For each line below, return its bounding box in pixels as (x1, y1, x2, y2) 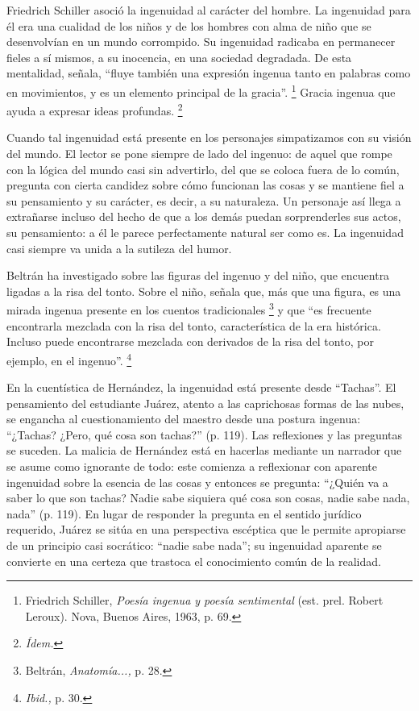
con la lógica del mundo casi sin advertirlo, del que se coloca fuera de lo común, (6, 160, 400, 177)
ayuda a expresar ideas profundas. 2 (6, 100, 183, 118)
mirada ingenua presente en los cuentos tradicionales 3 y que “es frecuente (6, 299, 371, 318)
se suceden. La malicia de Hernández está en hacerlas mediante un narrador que (6, 442, 402, 459)
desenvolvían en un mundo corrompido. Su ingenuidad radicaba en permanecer (6, 33, 396, 50)
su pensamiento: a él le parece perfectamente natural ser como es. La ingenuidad (6, 224, 404, 241)
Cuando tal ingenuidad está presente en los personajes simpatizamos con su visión (6, 129, 412, 146)
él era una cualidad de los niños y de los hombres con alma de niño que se (6, 17, 371, 34)
